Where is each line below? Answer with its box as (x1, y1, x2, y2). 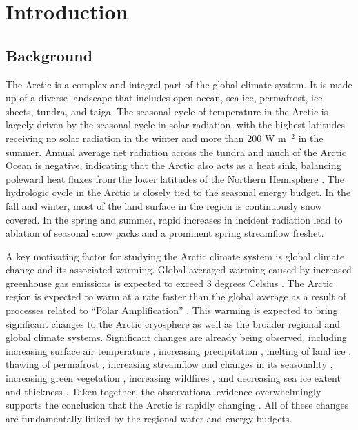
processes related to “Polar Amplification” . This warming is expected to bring (6, 303, 338, 317)
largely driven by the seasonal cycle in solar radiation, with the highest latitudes (6, 117, 346, 132)
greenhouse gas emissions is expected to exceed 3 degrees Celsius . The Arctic (6, 275, 334, 290)
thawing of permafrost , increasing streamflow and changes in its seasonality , (6, 357, 333, 371)
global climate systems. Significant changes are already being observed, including (6, 330, 347, 344)
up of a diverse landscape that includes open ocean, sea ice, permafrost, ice (6, 90, 323, 105)
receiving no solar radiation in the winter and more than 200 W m (6, 130, 286, 145)
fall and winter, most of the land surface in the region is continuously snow (6, 198, 322, 213)
